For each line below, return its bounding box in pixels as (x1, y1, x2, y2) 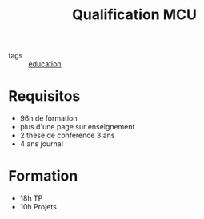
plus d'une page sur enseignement (19, 122, 135, 132)
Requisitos (8, 87, 81, 106)
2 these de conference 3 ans (19, 130, 115, 141)
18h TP (19, 193, 43, 203)
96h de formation (19, 113, 78, 123)
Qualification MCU (71, 6, 198, 24)
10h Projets (19, 202, 58, 212)
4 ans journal (19, 139, 64, 149)
